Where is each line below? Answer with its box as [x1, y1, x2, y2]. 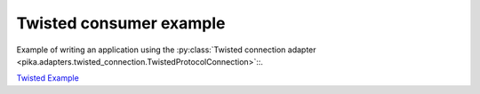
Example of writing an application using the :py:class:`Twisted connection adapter [16, 44, 316, 55]
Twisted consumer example [16, 13, 226, 33]
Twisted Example [16, 73, 79, 83]
